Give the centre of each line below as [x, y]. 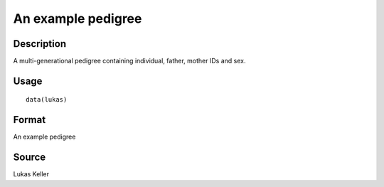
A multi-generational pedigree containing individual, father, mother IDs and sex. [129, 61]
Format [30, 120]
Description [40, 44]
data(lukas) [47, 100]
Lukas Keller [31, 174]
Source [30, 157]
